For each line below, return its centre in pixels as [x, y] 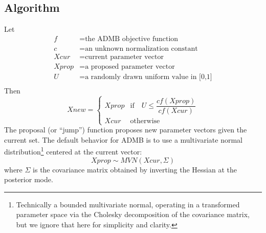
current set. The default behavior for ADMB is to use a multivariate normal [123, 139]
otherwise [145, 121]
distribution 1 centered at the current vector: [73, 151]
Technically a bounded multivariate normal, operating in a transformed [128, 204]
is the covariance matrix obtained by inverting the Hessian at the [135, 169]
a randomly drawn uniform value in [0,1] [149, 77]
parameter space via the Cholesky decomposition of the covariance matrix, [133, 214]
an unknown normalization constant [141, 48]
